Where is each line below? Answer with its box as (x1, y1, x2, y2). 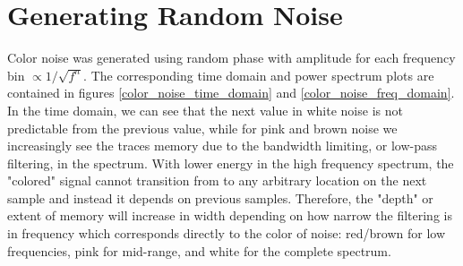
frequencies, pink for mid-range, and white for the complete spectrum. (7, 241, 391, 260)
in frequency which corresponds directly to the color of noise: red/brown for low (7, 224, 446, 243)
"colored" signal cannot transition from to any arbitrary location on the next (7, 171, 427, 190)
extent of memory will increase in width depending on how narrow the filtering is (7, 206, 452, 225)
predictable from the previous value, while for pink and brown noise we (7, 118, 398, 137)
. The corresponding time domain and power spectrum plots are (83, 65, 434, 84)
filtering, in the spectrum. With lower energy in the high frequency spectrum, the (7, 153, 454, 172)
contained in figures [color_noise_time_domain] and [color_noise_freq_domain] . (7, 83, 455, 102)
